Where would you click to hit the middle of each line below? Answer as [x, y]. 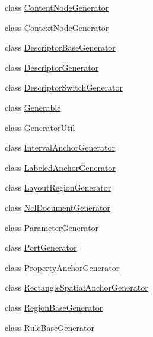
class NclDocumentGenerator [58, 207]
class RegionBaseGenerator [54, 307]
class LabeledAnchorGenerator [60, 167]
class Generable [33, 107]
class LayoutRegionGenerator [58, 187]
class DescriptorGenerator [52, 67]
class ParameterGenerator [52, 227]
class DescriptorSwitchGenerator [64, 87]
